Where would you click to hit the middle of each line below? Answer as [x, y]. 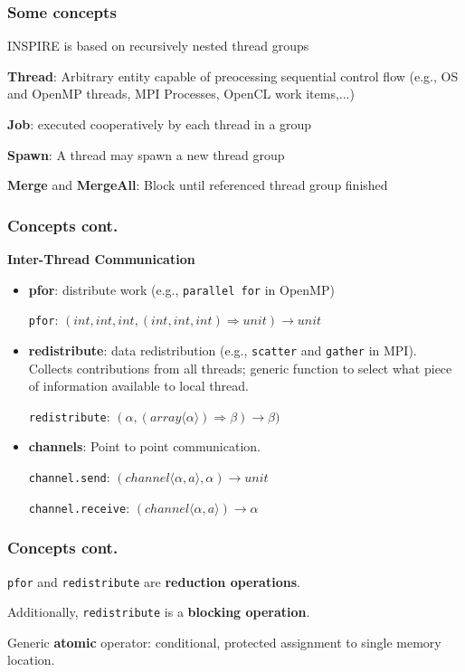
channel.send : [69, 477]
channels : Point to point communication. [144, 446]
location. [31, 660]
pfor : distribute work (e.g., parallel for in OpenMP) [181, 289]
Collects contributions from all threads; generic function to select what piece [240, 368]
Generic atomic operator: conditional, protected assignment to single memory [224, 642]
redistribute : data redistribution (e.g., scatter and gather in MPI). [223, 350]
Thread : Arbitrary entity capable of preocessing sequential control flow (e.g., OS [233, 76]
